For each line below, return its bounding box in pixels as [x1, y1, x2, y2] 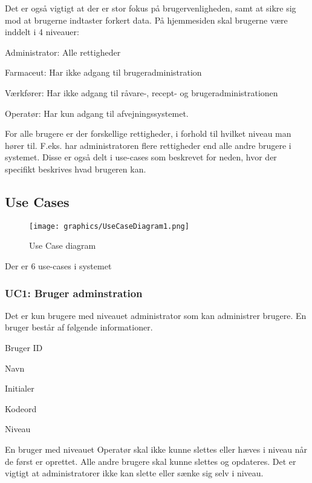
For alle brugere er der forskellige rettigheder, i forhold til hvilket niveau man [5, 127, 291, 140]
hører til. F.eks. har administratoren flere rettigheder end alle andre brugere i [5, 139, 291, 151]
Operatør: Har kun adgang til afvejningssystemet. [5, 107, 189, 119]
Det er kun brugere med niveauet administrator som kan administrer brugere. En [5, 309, 307, 321]
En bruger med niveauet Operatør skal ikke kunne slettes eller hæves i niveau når [5, 442, 308, 455]
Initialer [5, 382, 34, 395]
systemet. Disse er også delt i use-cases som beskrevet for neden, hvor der [5, 151, 277, 163]
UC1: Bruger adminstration [5, 285, 143, 300]
